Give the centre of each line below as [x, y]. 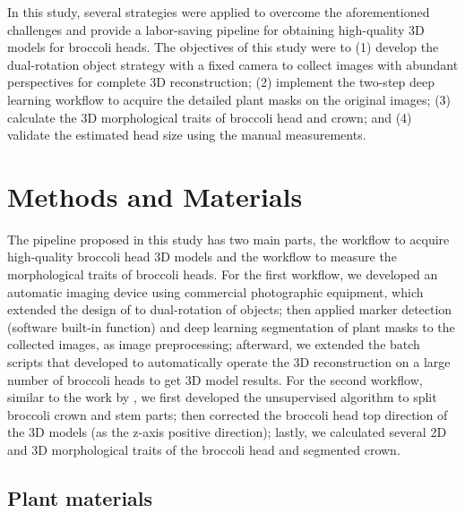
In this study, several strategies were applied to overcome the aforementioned [219, 12]
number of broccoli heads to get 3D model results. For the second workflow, [215, 379]
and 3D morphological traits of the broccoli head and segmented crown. [204, 449]
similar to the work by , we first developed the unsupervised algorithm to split [222, 397]
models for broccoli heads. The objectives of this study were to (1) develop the [223, 47]
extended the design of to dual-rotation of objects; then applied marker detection [230, 309]
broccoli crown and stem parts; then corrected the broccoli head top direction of [228, 414]
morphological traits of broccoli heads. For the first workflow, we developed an [223, 274]
